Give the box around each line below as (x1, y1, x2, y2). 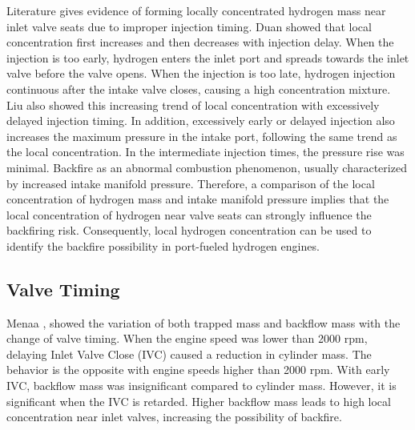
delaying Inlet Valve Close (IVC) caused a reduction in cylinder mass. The (6, 345, 372, 362)
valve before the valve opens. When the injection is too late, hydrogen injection (6, 65, 396, 82)
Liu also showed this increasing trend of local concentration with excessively (6, 96, 380, 113)
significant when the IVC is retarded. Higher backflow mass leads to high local (6, 392, 391, 409)
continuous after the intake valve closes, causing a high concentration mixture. (6, 80, 391, 97)
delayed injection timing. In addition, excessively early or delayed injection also (6, 112, 395, 129)
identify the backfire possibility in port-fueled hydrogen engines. (6, 237, 320, 254)
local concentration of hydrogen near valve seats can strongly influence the (6, 206, 372, 223)
